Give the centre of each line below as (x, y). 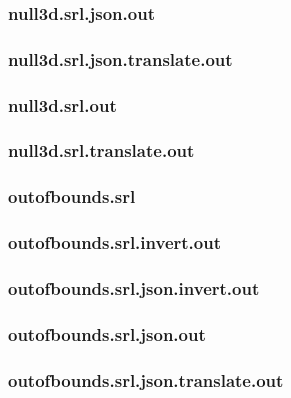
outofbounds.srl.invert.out (114, 242)
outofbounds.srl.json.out (107, 333)
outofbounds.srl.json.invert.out (134, 287)
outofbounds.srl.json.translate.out (146, 379)
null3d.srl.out (62, 104)
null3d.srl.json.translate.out (120, 58)
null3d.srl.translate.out (101, 150)
